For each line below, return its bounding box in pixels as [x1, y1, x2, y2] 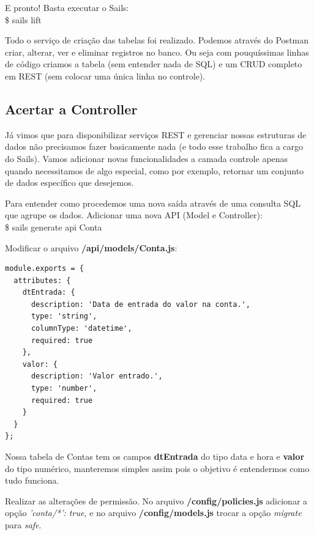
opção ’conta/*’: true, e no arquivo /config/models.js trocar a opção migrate [5, 506, 302, 519]
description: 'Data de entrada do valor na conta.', [31, 300, 250, 309]
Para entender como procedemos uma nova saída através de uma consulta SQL [5, 196, 301, 209]
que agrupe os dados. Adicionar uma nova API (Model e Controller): [5, 208, 263, 221]
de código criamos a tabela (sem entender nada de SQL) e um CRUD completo [5, 57, 302, 70]
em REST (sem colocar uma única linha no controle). [5, 69, 206, 82]
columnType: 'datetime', [31, 324, 132, 333]
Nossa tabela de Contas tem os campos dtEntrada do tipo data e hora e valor [5, 450, 305, 463]
